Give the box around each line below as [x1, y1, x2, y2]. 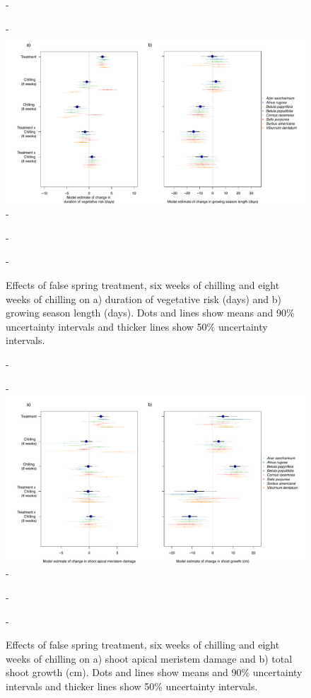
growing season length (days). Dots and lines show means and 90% [6, 305, 295, 320]
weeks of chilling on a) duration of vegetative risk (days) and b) [6, 291, 281, 306]
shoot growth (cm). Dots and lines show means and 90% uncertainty [6, 665, 303, 680]
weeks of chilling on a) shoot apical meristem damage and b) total [6, 651, 293, 666]
